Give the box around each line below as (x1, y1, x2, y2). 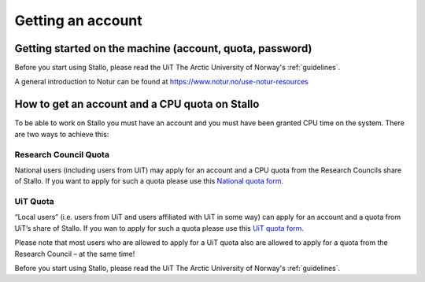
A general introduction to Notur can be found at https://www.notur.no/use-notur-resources (14, 77, 309, 87)
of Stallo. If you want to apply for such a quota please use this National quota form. (14, 176, 283, 186)
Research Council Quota (14, 149, 110, 160)
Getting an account (14, 12, 143, 29)
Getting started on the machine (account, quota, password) (14, 42, 312, 55)
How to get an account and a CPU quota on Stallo (14, 98, 260, 111)
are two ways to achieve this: (14, 129, 109, 139)
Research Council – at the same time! (14, 249, 135, 258)
